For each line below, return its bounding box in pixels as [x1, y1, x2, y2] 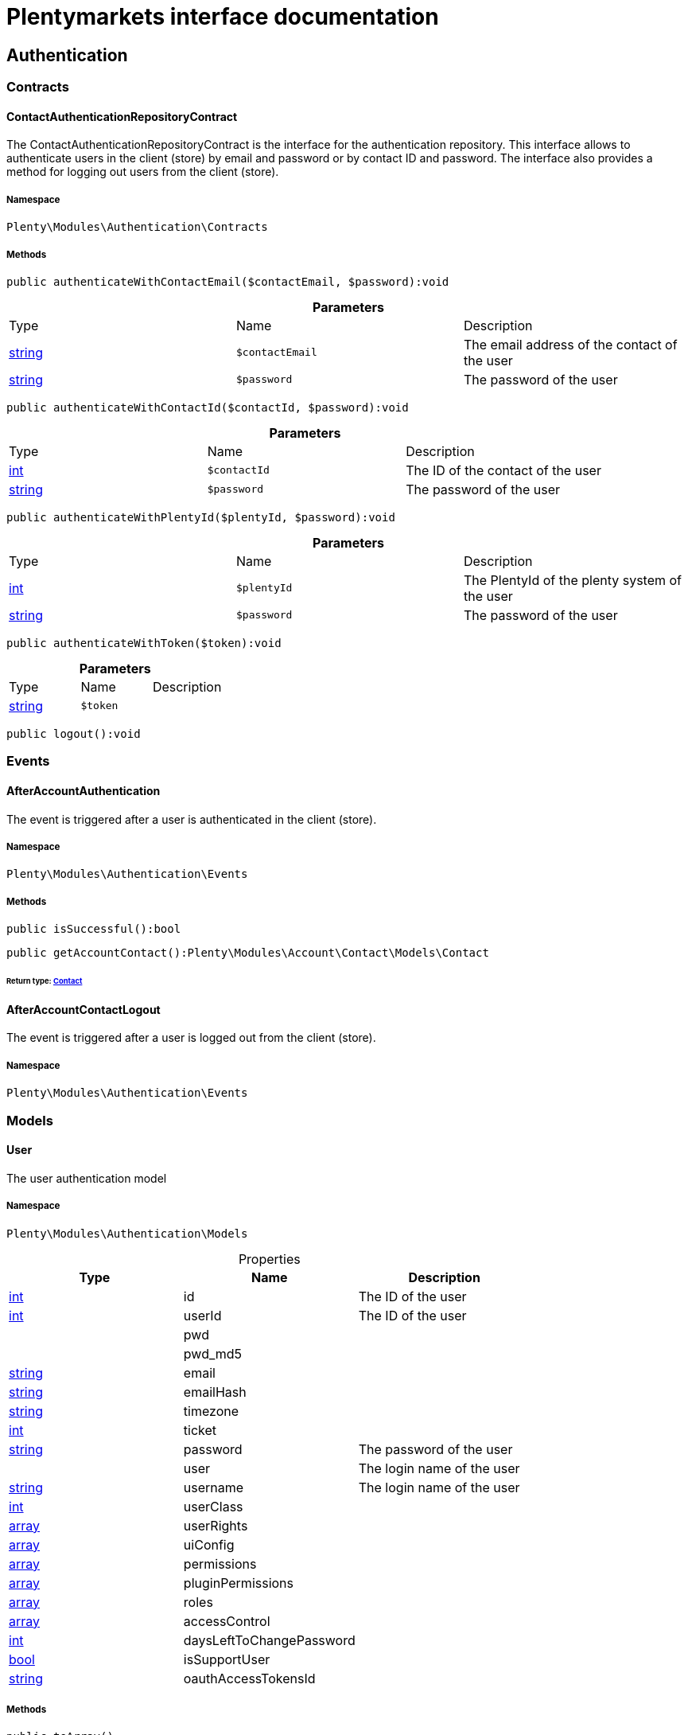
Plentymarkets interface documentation [6, 3, 439, 30]
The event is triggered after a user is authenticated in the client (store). [6, 812, 377, 826]
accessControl [183, 1612, 270, 1629]
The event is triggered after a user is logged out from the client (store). [6, 1031, 376, 1045]
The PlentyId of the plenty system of [463, 571, 682, 588]
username [183, 1479, 244, 1495]
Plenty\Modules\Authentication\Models [6, 1226, 248, 1240]
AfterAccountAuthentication [6, 783, 161, 797]
